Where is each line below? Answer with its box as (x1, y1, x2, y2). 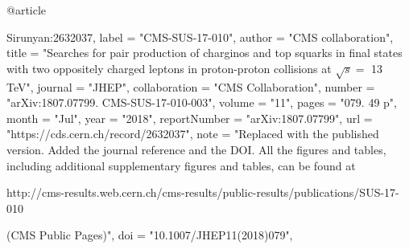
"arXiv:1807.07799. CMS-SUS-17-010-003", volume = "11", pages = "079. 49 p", (6, 94, 397, 111)
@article (6, 2, 47, 18)
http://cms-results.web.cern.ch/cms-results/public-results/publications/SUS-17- (6, 184, 399, 201)
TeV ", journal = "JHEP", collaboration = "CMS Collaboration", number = (6, 78, 375, 95)
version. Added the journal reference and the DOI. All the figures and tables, (6, 141, 386, 157)
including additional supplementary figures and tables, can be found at (6, 157, 356, 173)
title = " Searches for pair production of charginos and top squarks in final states (6, 44, 403, 61)
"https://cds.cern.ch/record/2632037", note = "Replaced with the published (6, 125, 379, 142)
